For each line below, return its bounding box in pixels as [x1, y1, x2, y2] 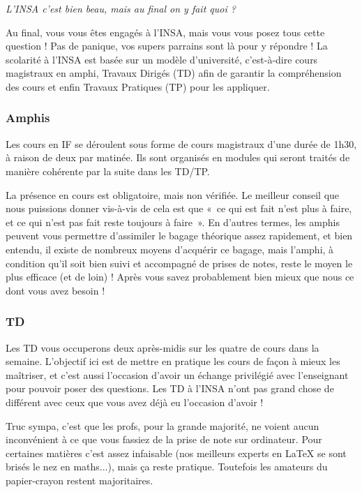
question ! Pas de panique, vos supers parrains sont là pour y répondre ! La [6, 38, 328, 53]
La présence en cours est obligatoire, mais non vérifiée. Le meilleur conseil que [6, 187, 340, 202]
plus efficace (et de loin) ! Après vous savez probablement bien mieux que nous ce [6, 269, 354, 284]
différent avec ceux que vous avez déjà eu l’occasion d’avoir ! [6, 394, 264, 409]
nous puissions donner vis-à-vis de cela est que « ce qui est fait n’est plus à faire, [6, 201, 352, 216]
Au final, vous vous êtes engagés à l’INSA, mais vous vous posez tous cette [6, 24, 325, 39]
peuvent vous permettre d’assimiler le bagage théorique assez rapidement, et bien [6, 228, 353, 243]
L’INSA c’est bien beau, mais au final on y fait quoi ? [6, 1, 236, 15]
